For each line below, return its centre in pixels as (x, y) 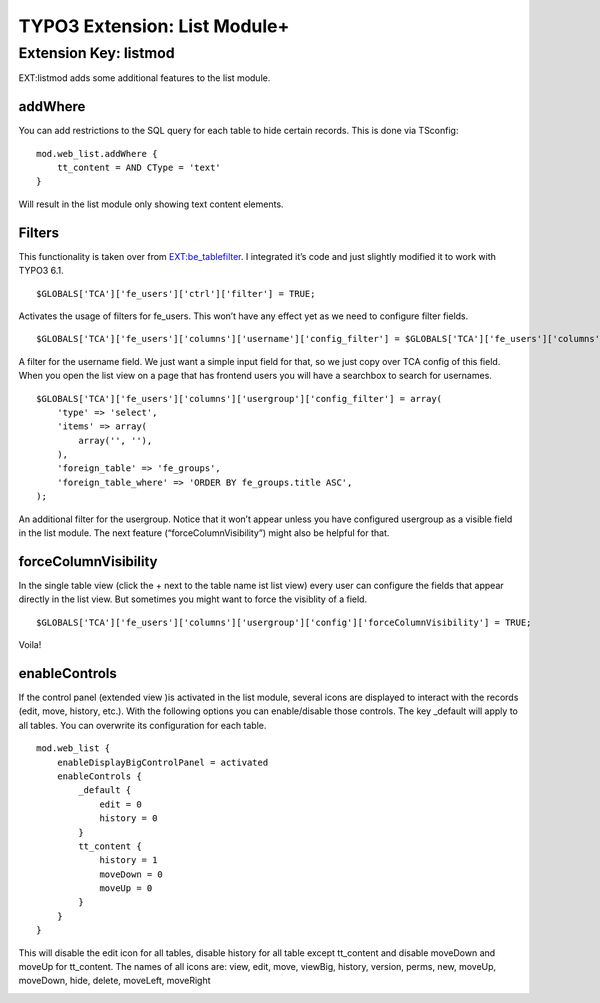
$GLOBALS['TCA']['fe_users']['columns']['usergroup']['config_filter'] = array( (239, 398)
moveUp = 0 (126, 888)
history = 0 (128, 818)
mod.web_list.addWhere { (97, 153)
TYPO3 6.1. (41, 271)
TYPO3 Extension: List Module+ (154, 26)
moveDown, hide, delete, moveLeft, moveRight (114, 981)
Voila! (30, 645)
